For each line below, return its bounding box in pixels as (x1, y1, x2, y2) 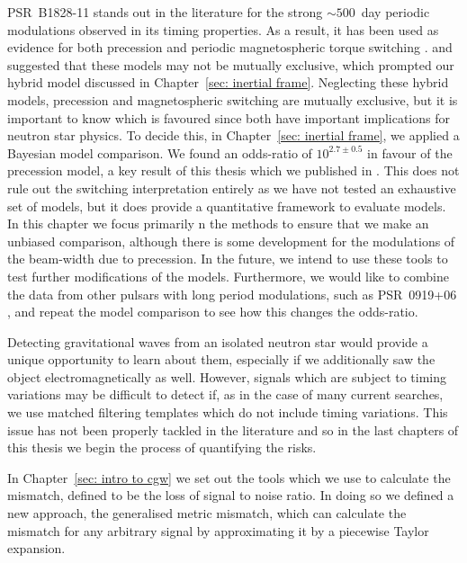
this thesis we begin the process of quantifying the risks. (7, 438, 317, 457)
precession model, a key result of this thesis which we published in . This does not (7, 161, 460, 180)
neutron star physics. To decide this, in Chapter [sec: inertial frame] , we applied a (7, 126, 460, 145)
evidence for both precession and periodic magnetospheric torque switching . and (7, 38, 453, 57)
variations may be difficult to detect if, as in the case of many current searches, (7, 385, 444, 404)
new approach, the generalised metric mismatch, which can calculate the (7, 504, 407, 523)
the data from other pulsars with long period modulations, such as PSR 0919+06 (7, 284, 457, 303)
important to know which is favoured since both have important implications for (7, 108, 450, 127)
